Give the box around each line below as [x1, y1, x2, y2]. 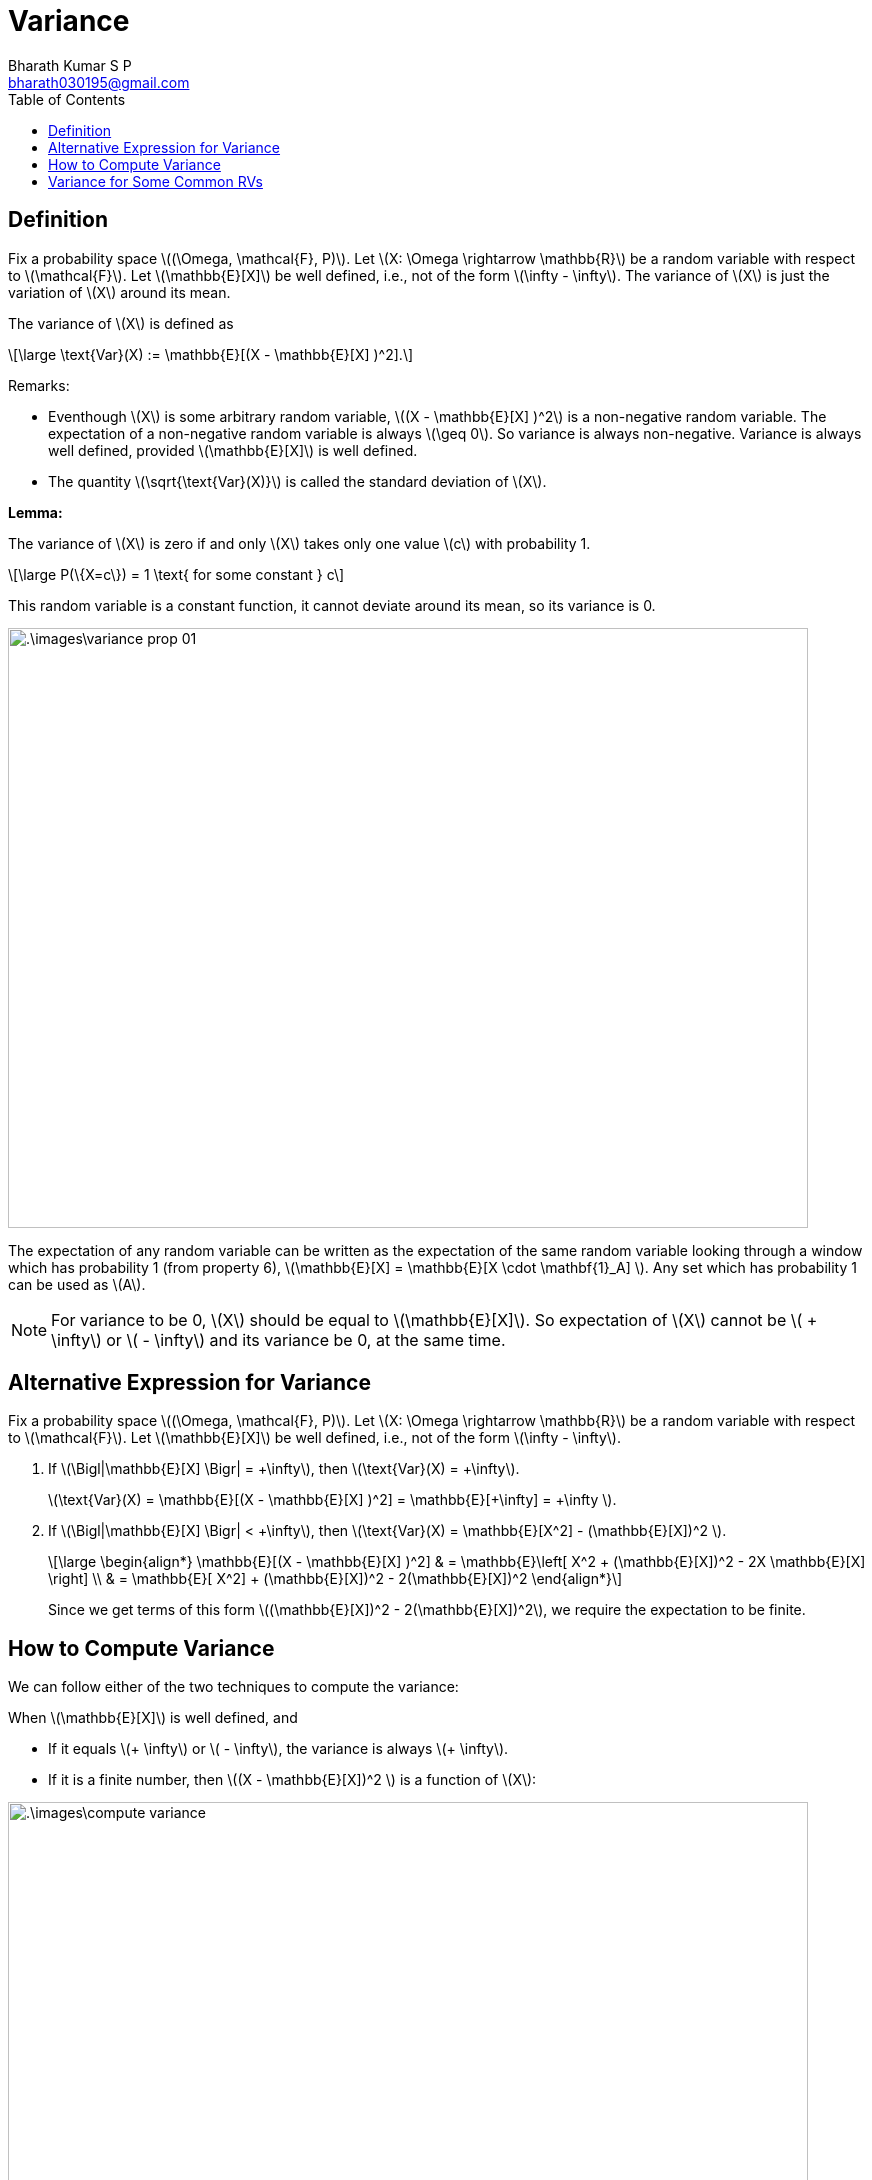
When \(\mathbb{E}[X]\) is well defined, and [8, 1709, 298, 1727]
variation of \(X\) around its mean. [8, 283, 231, 301]
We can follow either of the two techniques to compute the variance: [8, 1678, 459, 1696]
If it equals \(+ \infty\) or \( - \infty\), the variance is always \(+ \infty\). [48, 1740, 509, 1758]
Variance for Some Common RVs [48, 172, 263, 190]
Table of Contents [8, 90, 126, 108]
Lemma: [8, 503, 63, 521]
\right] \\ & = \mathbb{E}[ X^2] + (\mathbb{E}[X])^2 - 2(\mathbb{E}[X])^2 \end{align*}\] [48, 1570, 623, 1588]
